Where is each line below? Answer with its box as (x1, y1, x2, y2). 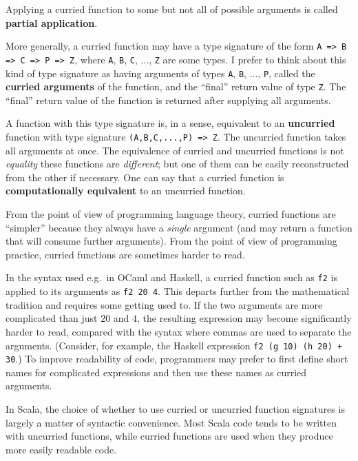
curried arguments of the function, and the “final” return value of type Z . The (6, 79, 346, 94)
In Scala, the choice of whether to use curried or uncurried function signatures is (6, 402, 345, 416)
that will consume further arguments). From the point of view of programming (6, 234, 337, 248)
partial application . (6, 15, 98, 30)
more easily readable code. (6, 442, 117, 456)
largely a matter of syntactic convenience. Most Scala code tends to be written (6, 415, 337, 429)
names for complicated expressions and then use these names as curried (6, 365, 307, 379)
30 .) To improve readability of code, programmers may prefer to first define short (6, 351, 348, 366)
